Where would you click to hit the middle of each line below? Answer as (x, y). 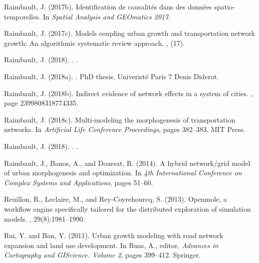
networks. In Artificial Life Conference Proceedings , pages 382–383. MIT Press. (125, 129)
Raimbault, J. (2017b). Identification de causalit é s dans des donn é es (108, 6)
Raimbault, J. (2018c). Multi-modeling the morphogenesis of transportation (120, 119)
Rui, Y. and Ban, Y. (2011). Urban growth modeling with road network (114, 235)
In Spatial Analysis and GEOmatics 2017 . (107, 16)
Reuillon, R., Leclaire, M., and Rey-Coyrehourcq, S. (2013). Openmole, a (116, 199)
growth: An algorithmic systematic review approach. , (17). (95, 43)
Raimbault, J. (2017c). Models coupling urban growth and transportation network (130, 33)
